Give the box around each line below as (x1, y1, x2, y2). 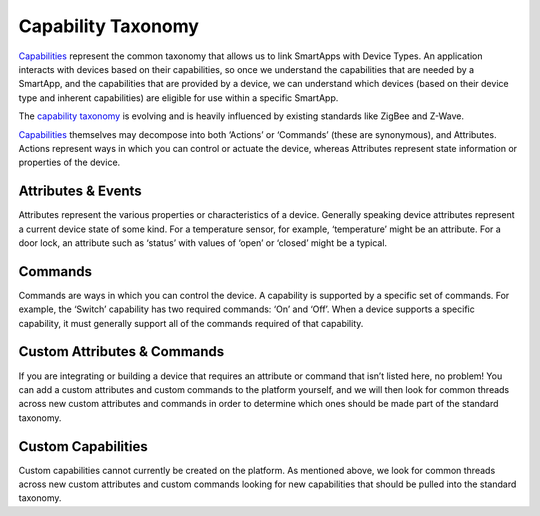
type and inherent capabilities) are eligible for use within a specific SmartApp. (18, 91, 339, 104)
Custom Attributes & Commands (18, 343, 225, 360)
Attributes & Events (18, 183, 142, 200)
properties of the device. (18, 156, 121, 169)
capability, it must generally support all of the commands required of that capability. (18, 317, 364, 329)
